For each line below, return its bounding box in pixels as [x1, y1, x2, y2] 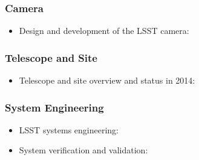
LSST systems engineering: [19, 123, 119, 136]
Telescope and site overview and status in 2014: [19, 74, 195, 87]
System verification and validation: [19, 144, 148, 156]
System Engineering [5, 99, 104, 115]
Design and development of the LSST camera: [19, 24, 189, 37]
